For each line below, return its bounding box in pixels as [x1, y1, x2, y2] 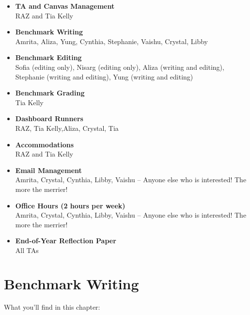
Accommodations [15, 139, 74, 149]
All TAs [15, 245, 39, 255]
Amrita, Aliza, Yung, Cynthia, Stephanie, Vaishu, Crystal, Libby [15, 36, 208, 46]
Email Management [15, 165, 82, 175]
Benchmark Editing [15, 52, 82, 63]
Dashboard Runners [15, 113, 83, 124]
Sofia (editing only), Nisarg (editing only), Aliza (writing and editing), [15, 62, 224, 72]
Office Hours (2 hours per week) [15, 200, 125, 210]
